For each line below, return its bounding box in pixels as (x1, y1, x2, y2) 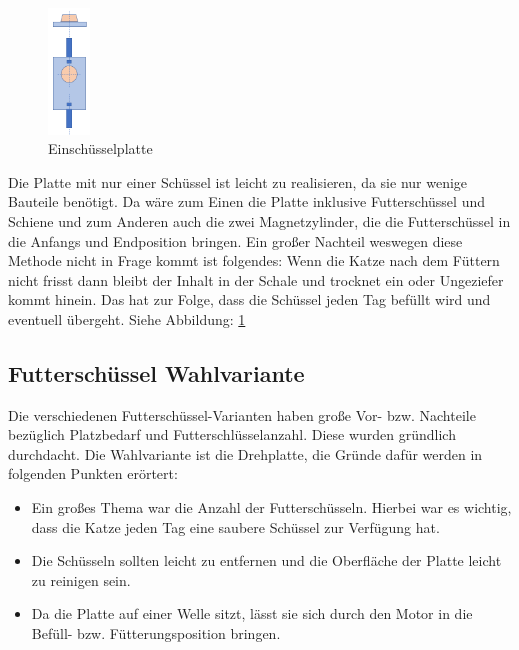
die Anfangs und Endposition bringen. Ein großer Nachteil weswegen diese (8, 230, 463, 251)
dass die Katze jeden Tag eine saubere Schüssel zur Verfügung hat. (31, 516, 440, 537)
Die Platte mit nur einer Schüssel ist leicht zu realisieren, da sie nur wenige (8, 171, 468, 192)
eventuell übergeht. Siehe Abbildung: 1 (8, 308, 246, 329)
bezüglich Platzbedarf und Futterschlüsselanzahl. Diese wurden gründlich (8, 424, 456, 445)
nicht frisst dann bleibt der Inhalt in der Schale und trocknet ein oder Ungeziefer (8, 269, 504, 290)
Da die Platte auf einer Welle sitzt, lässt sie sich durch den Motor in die (31, 603, 473, 624)
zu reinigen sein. (31, 569, 131, 590)
